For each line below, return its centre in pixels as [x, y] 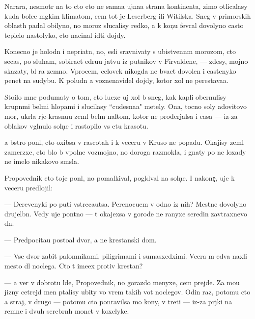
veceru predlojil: [29, 187]
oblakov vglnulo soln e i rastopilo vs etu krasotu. [76, 125]
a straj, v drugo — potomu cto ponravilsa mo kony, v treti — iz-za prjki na [118, 301]
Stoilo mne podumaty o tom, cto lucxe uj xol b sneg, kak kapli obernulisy [115, 96]
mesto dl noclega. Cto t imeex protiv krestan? [74, 266]
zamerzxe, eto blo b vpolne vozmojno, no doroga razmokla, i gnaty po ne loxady [125, 151]
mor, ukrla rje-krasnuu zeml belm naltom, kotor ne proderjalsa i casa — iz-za [121, 116]
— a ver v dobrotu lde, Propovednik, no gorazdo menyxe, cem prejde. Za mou [122, 282]
